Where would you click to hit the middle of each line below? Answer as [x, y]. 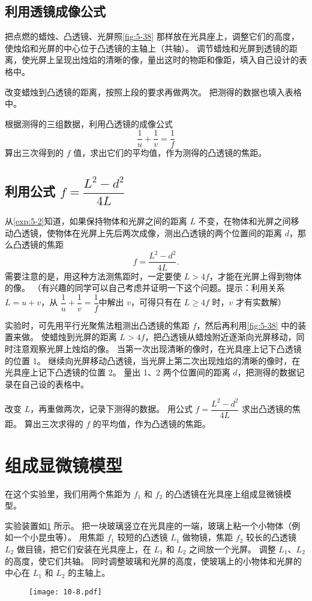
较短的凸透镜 [142, 537]
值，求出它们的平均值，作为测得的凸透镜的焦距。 [170, 153]
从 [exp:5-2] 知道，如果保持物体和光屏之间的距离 [96, 221]
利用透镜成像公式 [55, 11]
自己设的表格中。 [55, 384]
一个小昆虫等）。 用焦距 [58, 537]
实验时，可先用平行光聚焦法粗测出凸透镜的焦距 [97, 325]
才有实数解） [261, 302]
